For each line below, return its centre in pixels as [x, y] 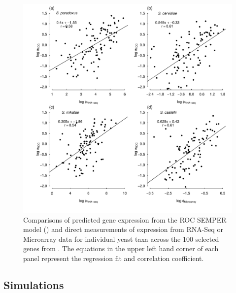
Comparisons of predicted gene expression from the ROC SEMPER [125, 219]
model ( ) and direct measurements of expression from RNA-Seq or [123, 229]
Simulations [34, 284]
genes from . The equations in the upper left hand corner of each [121, 248]
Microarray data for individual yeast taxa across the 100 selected [121, 239]
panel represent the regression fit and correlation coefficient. [114, 258]
